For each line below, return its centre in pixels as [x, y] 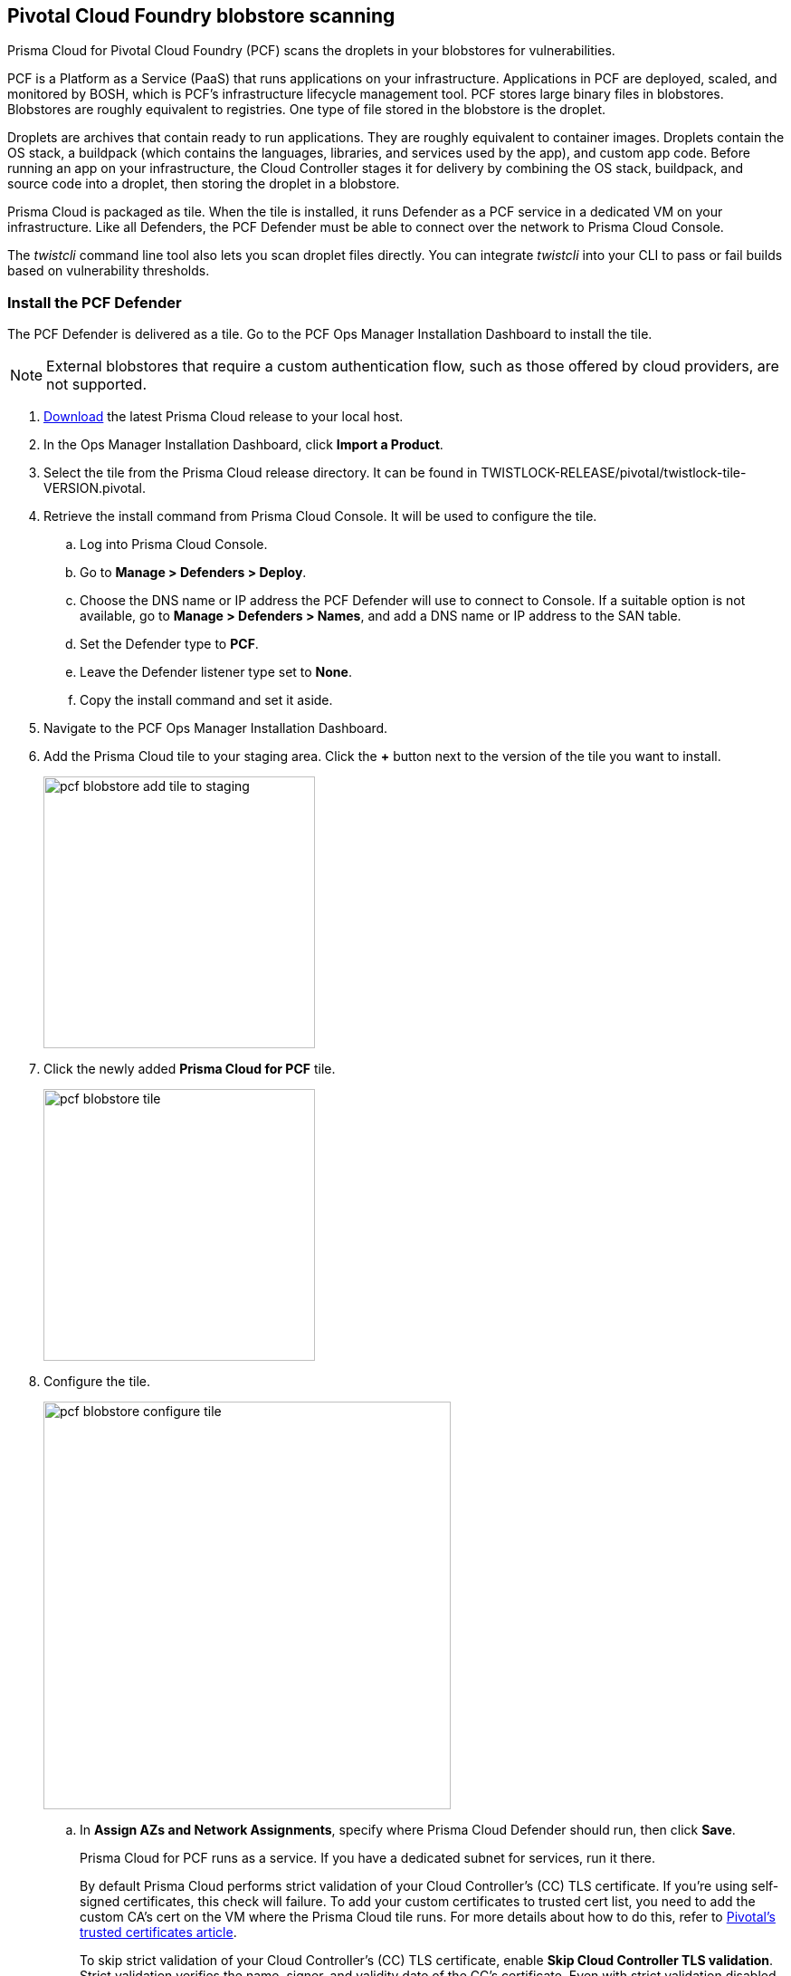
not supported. [97, 385]
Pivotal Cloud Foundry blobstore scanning [201, 16]
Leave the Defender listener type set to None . [216, 672]
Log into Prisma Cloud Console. [174, 545]
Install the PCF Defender [95, 302]
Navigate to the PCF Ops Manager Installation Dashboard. [216, 728]
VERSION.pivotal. [95, 488]
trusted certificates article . [158, 1933]
